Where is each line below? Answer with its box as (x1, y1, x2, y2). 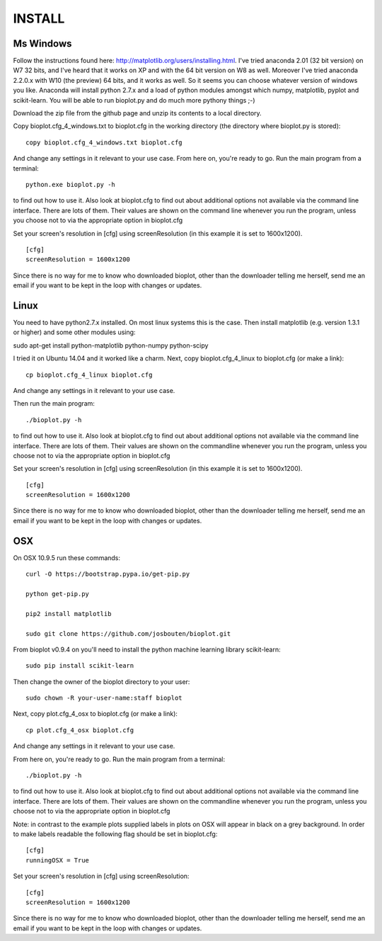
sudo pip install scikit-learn (25, 662, 134, 670)
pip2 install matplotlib (25, 610, 112, 617)
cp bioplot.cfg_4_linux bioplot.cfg (25, 370, 153, 379)
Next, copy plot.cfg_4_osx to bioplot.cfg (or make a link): (13, 709, 178, 718)
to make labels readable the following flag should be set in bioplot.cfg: (13, 829, 218, 838)
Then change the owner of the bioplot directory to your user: (13, 677, 190, 686)
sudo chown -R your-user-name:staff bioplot (25, 694, 183, 702)
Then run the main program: (13, 399, 95, 408)
